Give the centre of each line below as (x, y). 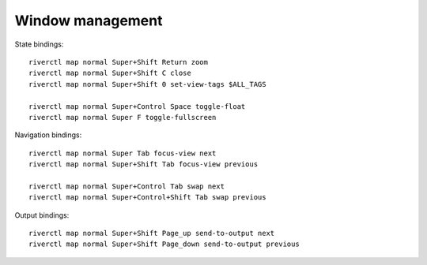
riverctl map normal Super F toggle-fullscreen (123, 117)
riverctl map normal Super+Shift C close (110, 73)
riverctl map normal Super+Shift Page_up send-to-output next (152, 233)
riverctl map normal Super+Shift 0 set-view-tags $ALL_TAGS (147, 84)
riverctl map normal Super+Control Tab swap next (127, 186)
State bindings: (39, 44)
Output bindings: (42, 215)
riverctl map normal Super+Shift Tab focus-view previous (144, 164)
